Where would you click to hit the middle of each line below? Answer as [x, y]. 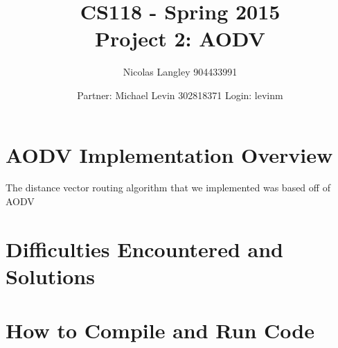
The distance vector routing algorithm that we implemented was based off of [168, 188]
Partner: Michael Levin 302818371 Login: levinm [180, 95]
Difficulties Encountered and [144, 249]
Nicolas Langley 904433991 [180, 72]
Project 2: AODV [180, 38]
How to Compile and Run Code [160, 330]
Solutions [50, 276]
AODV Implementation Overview [169, 154]
